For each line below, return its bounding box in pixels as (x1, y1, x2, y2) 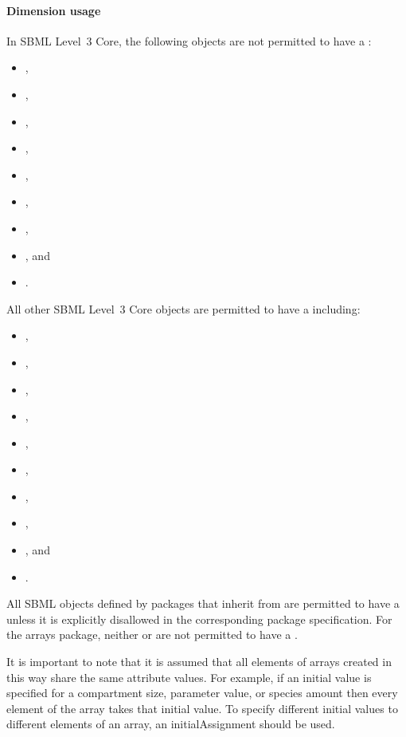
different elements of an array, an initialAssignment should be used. (6, 715, 335, 732)
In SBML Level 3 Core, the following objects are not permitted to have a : (6, 32, 372, 49)
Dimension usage (6, 2, 101, 18)
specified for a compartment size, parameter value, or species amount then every (6, 684, 398, 701)
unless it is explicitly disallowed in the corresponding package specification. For (6, 610, 392, 627)
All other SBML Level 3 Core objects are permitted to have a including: (6, 300, 361, 317)
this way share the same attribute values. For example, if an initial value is (6, 668, 372, 685)
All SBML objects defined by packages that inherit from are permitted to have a (6, 595, 400, 612)
